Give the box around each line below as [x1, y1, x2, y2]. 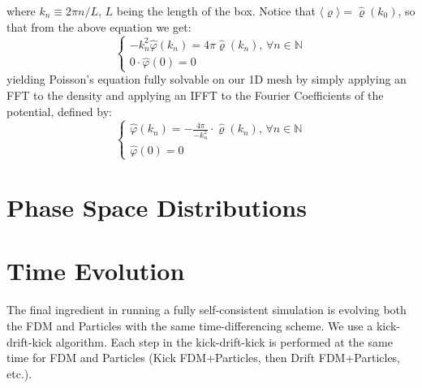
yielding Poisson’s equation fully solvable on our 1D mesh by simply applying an [6, 71, 407, 88]
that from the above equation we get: [6, 18, 192, 35]
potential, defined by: [6, 102, 112, 119]
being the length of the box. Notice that [116, 2, 316, 19]
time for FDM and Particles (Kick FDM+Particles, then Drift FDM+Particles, [6, 349, 401, 366]
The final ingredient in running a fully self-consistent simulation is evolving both [6, 301, 407, 318]
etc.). [6, 364, 32, 382]
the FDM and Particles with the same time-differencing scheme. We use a [6, 317, 373, 334]
